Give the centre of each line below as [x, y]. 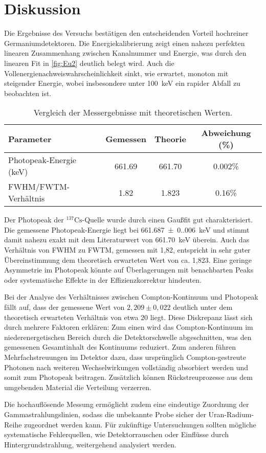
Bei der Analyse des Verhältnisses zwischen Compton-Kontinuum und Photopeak [131, 297]
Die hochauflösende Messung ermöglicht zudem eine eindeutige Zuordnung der [127, 404]
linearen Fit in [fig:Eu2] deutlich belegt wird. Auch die [89, 63]
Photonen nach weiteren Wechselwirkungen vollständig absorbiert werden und [126, 367]
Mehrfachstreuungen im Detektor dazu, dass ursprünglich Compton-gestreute [125, 357]
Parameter [30, 139]
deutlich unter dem [203, 307]
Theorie [170, 139]
